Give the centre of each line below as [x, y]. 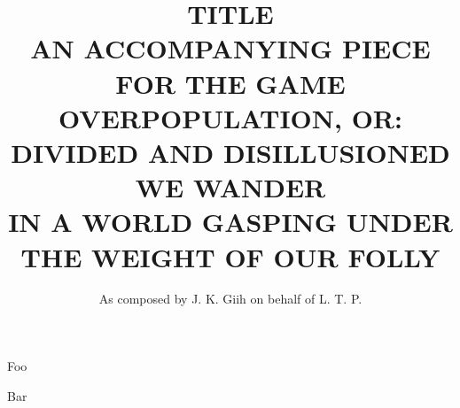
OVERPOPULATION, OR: [230, 117]
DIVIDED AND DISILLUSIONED [230, 152]
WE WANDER [230, 187]
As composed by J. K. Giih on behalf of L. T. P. [230, 299]
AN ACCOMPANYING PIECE [230, 48]
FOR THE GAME [230, 83]
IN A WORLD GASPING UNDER [230, 222]
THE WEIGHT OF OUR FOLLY [230, 256]
